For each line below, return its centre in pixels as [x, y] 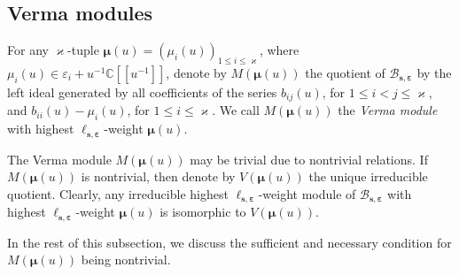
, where [279, 50]
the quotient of [345, 73]
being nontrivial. [126, 260]
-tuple [83, 50]
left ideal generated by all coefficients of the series [142, 92]
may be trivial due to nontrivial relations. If [309, 159]
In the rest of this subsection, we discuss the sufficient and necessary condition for [229, 242]
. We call [236, 110]
